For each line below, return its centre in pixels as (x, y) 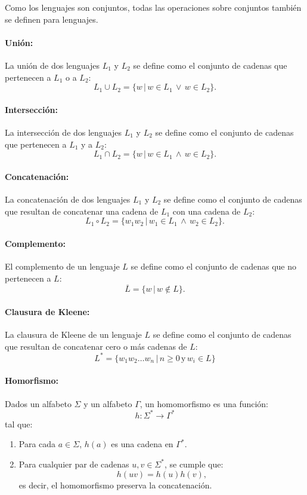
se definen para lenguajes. (52, 19)
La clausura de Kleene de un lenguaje (73, 334)
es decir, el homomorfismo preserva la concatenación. (115, 485)
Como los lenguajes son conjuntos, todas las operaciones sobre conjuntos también (153, 7)
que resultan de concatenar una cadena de (82, 211)
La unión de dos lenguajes (52, 65)
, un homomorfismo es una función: (204, 403)
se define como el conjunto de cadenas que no (213, 266)
